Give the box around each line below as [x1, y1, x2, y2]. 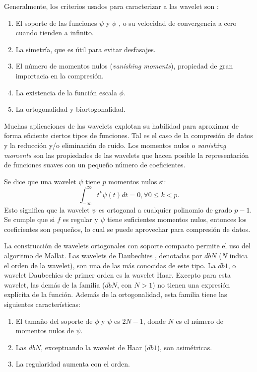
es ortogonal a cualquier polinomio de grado [99, 204, 232, 215]
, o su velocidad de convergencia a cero [119, 17, 237, 28]
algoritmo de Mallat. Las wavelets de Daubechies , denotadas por [4, 250, 202, 260]
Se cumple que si [4, 214, 55, 224]
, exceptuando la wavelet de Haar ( [41, 342, 147, 352]
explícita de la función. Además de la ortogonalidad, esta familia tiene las [4, 289, 227, 299]
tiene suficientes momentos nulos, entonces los [107, 214, 247, 224]
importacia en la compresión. [15, 70, 104, 80]
